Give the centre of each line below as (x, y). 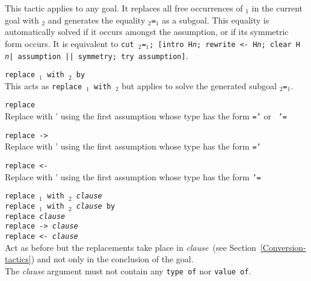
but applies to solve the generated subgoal (199, 85)
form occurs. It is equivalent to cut (69, 43)
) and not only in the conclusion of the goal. (112, 259)
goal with (22, 20)
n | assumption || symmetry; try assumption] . (97, 55)
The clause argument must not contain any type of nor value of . (128, 270)
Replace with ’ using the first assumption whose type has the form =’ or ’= (146, 116)
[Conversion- (283, 247)
